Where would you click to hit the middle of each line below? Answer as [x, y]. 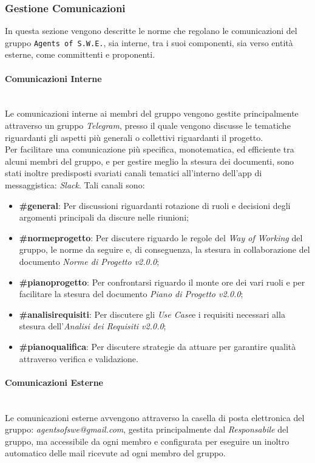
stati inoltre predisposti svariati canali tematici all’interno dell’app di [134, 173]
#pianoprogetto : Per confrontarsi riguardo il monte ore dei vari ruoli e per [162, 282]
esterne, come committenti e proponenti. [80, 54]
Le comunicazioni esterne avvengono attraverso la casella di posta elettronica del [155, 417]
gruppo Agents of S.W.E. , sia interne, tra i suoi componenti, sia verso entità [149, 42]
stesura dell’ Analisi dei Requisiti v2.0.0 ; [93, 326]
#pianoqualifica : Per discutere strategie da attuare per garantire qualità [157, 346]
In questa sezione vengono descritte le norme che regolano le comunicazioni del [151, 31]
